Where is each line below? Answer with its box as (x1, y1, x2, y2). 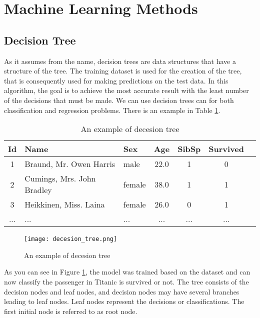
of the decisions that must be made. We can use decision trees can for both (4, 94, 234, 105)
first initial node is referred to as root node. (4, 305, 137, 316)
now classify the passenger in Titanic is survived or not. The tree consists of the (4, 276, 249, 286)
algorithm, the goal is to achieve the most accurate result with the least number (4, 85, 249, 95)
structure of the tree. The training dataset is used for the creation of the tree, (4, 65, 242, 76)
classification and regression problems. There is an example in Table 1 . (4, 104, 220, 115)
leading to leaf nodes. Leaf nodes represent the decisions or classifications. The (4, 296, 244, 306)
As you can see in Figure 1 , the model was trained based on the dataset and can (4, 266, 250, 277)
